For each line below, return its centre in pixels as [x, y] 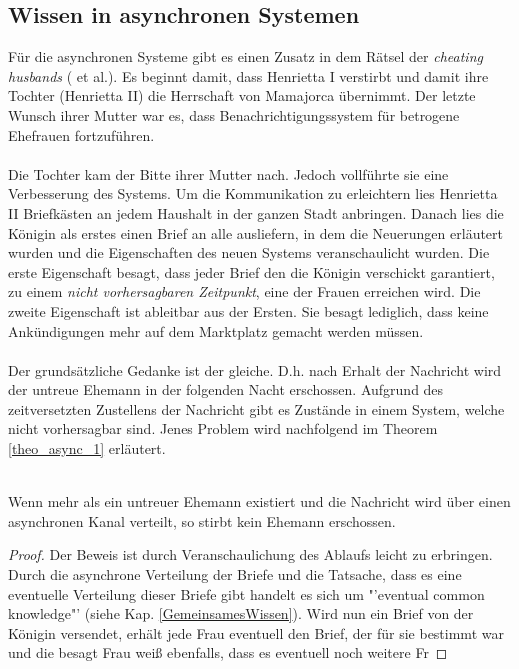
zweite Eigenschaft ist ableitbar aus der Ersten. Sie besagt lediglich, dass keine [248, 310]
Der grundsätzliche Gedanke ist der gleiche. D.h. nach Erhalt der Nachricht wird [255, 369]
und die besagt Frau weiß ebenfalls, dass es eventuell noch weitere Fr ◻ [228, 652]
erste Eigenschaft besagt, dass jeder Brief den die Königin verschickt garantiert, [251, 271]
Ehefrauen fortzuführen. [81, 134]
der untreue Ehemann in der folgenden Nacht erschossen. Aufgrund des [226, 389]
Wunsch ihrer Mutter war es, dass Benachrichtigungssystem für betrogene [234, 114]
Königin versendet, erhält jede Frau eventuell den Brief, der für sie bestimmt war [256, 632]
